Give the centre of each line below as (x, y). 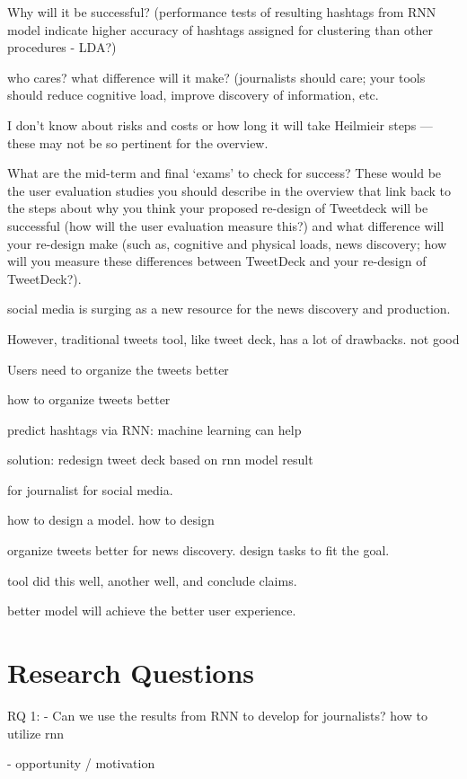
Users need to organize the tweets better (118, 369)
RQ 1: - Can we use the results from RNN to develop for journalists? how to (217, 715)
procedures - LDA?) (62, 47)
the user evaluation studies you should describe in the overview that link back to (229, 190)
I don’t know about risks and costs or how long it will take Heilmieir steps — (220, 124)
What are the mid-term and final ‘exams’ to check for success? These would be (225, 173)
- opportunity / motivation (81, 763)
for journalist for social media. (90, 489)
